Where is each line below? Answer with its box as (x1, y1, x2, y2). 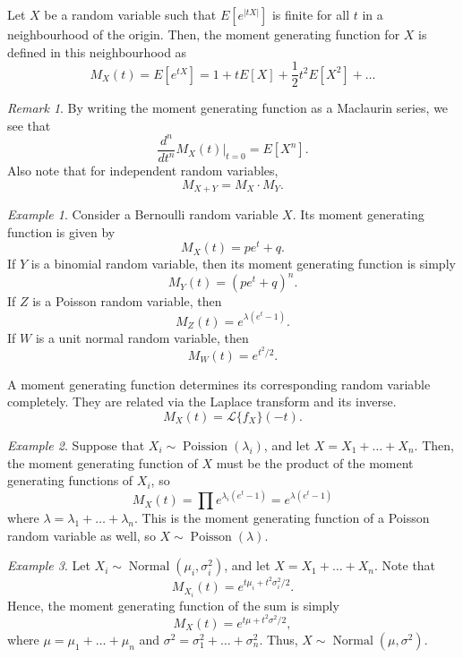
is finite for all (271, 5, 350, 23)
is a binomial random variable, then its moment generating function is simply (30, 254, 456, 273)
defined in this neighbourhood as (7, 42, 187, 61)
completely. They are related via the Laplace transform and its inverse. (7, 392, 397, 411)
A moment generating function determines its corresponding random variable (7, 374, 431, 393)
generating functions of (7, 471, 133, 490)
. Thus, (259, 629, 298, 648)
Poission (183, 440, 228, 453)
